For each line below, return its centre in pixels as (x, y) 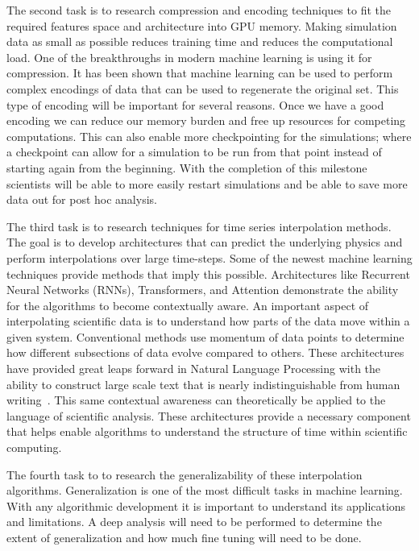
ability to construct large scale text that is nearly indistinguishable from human (203, 384)
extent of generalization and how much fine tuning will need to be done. (184, 537)
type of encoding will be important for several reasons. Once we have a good (195, 104)
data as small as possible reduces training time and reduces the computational (200, 41)
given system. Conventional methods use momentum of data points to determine (205, 336)
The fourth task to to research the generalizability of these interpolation (185, 474)
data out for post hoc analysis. (82, 199)
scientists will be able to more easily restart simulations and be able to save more (207, 183)
